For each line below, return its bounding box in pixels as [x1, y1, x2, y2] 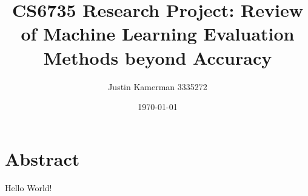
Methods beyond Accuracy [43, 45, 272, 70]
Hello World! [5, 181, 52, 194]
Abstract [5, 146, 80, 171]
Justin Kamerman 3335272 [108, 80, 207, 93]
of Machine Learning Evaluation [21, 21, 295, 46]
